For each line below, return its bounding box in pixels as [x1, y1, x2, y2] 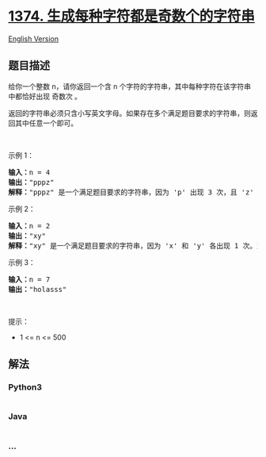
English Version [8, 33, 59, 44]
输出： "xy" [8, 231, 46, 240]
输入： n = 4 [8, 167, 51, 177]
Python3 [8, 382, 42, 393]
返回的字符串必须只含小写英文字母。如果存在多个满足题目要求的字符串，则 [8, 108, 251, 117]
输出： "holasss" [8, 285, 67, 294]
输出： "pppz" [8, 178, 55, 186]
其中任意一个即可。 [14, 118, 78, 128]
